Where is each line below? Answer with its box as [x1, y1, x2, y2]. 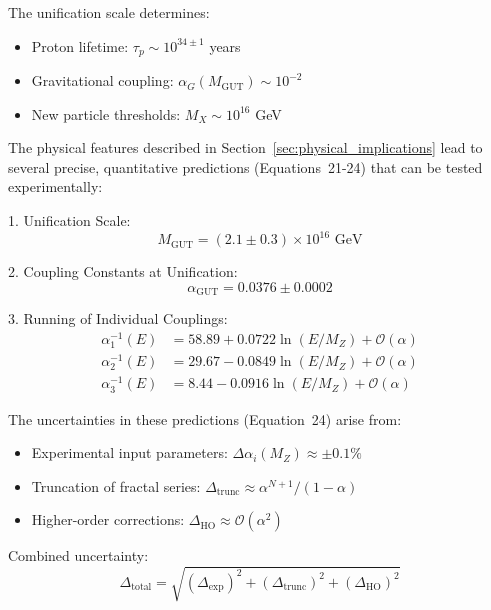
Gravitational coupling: [31, 70, 174, 91]
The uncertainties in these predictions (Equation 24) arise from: [8, 408, 402, 429]
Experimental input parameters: [31, 442, 228, 463]
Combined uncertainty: [8, 545, 149, 566]
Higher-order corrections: [31, 509, 185, 530]
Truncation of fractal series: [31, 475, 201, 496]
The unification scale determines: [8, 2, 210, 22]
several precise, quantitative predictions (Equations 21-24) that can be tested [8, 156, 483, 177]
